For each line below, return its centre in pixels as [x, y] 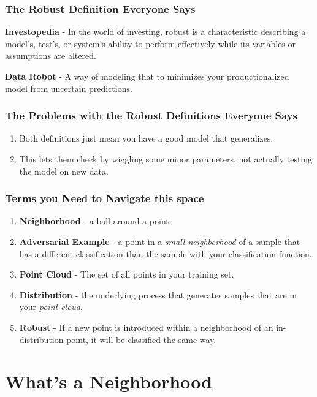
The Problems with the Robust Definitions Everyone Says [151, 115]
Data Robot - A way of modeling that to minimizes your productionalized [147, 76]
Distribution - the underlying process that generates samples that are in [158, 294]
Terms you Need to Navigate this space [105, 198]
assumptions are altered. [51, 55]
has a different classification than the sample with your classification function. [166, 253]
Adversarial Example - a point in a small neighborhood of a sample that [160, 241]
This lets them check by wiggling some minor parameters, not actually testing [166, 159]
